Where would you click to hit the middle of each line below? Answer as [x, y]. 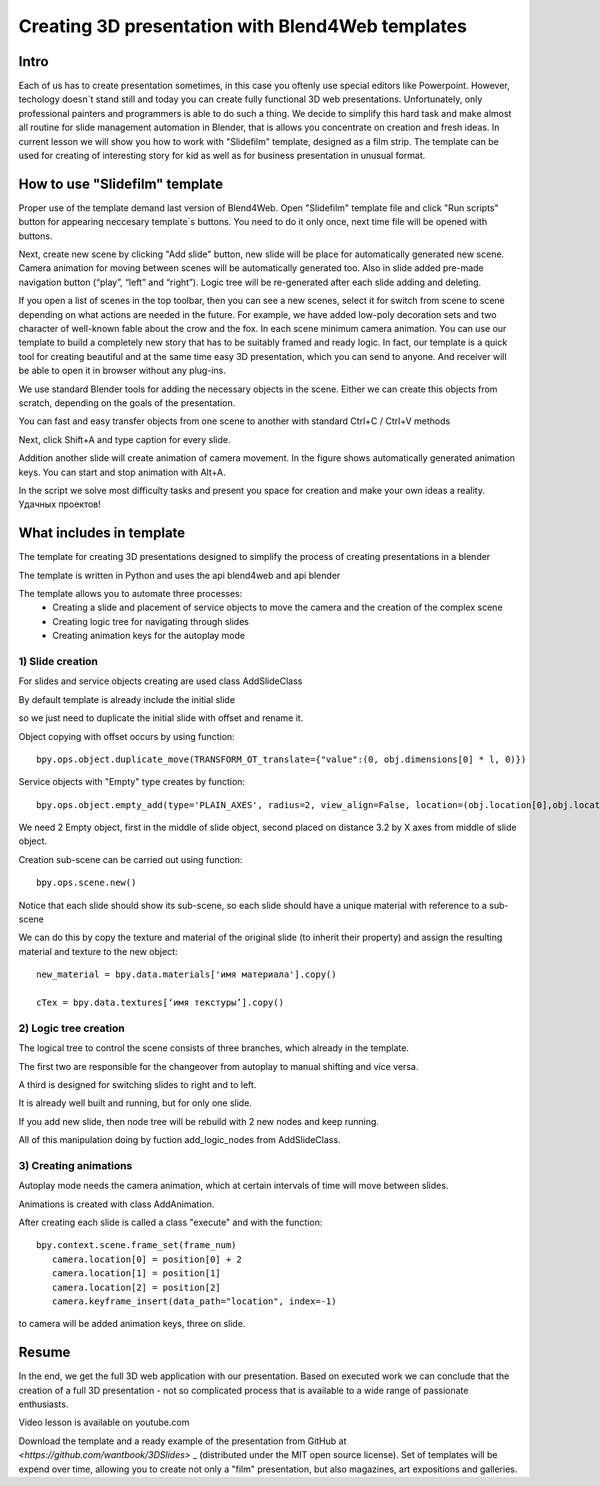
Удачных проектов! [60, 504]
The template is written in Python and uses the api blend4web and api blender [179, 575]
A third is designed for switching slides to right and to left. [137, 1084]
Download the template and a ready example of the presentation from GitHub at [182, 1441]
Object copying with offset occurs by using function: [126, 736]
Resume [44, 1352]
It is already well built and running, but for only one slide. [135, 1103]
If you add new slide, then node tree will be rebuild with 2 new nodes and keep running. [199, 1121]
